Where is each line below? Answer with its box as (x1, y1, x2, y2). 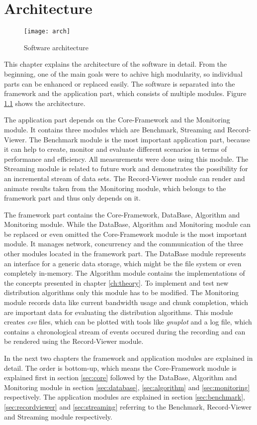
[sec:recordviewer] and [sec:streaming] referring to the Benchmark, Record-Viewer (4, 401, 252, 412)
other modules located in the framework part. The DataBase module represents (4, 248, 246, 259)
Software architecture (24, 42, 89, 52)
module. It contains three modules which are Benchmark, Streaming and (4, 124, 225, 134)
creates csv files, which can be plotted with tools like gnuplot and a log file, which (4, 317, 252, 327)
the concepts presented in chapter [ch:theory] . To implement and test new (4, 277, 229, 288)
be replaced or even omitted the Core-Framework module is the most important (4, 228, 247, 239)
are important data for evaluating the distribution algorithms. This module (4, 307, 233, 317)
